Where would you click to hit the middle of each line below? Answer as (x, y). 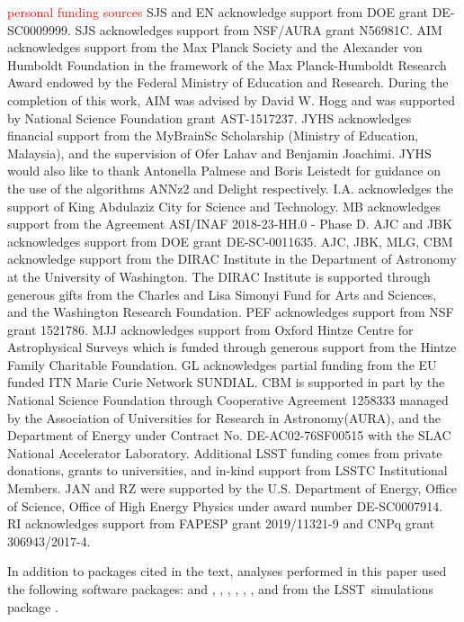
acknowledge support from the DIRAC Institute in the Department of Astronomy (232, 259)
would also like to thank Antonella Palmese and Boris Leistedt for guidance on (224, 171)
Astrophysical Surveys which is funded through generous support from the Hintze (232, 347)
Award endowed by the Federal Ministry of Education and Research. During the (228, 82)
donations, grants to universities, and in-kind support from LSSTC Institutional (228, 470)
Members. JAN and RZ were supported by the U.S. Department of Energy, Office (232, 488)
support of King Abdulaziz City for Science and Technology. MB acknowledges (224, 206)
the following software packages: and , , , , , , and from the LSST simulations (220, 589)
